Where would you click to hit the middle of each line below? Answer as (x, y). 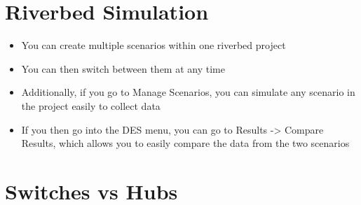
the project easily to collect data (91, 105)
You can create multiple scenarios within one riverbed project (154, 45)
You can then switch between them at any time (123, 68)
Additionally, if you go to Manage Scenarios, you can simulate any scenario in (188, 92)
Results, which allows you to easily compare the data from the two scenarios (185, 143)
